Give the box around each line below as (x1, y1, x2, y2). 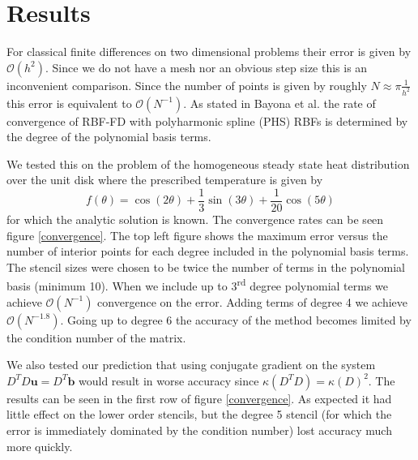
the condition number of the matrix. (6, 329, 186, 346)
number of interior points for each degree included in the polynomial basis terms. (6, 243, 409, 260)
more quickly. (6, 437, 73, 454)
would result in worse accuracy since (79, 372, 259, 389)
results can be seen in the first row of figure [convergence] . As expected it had (6, 389, 392, 406)
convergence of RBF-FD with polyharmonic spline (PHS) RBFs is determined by (6, 112, 408, 129)
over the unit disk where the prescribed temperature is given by (6, 171, 323, 188)
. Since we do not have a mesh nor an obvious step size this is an (45, 58, 368, 75)
